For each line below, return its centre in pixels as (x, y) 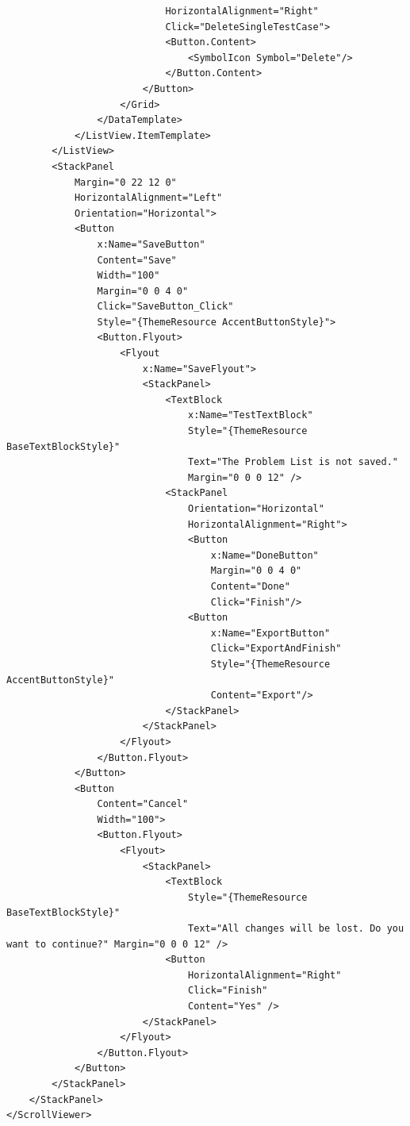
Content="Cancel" (143, 804)
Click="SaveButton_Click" (165, 307)
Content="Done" (250, 586)
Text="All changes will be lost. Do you (296, 929)
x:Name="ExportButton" (270, 633)
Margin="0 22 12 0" (125, 182)
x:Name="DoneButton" (264, 555)
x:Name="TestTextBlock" (251, 415)
